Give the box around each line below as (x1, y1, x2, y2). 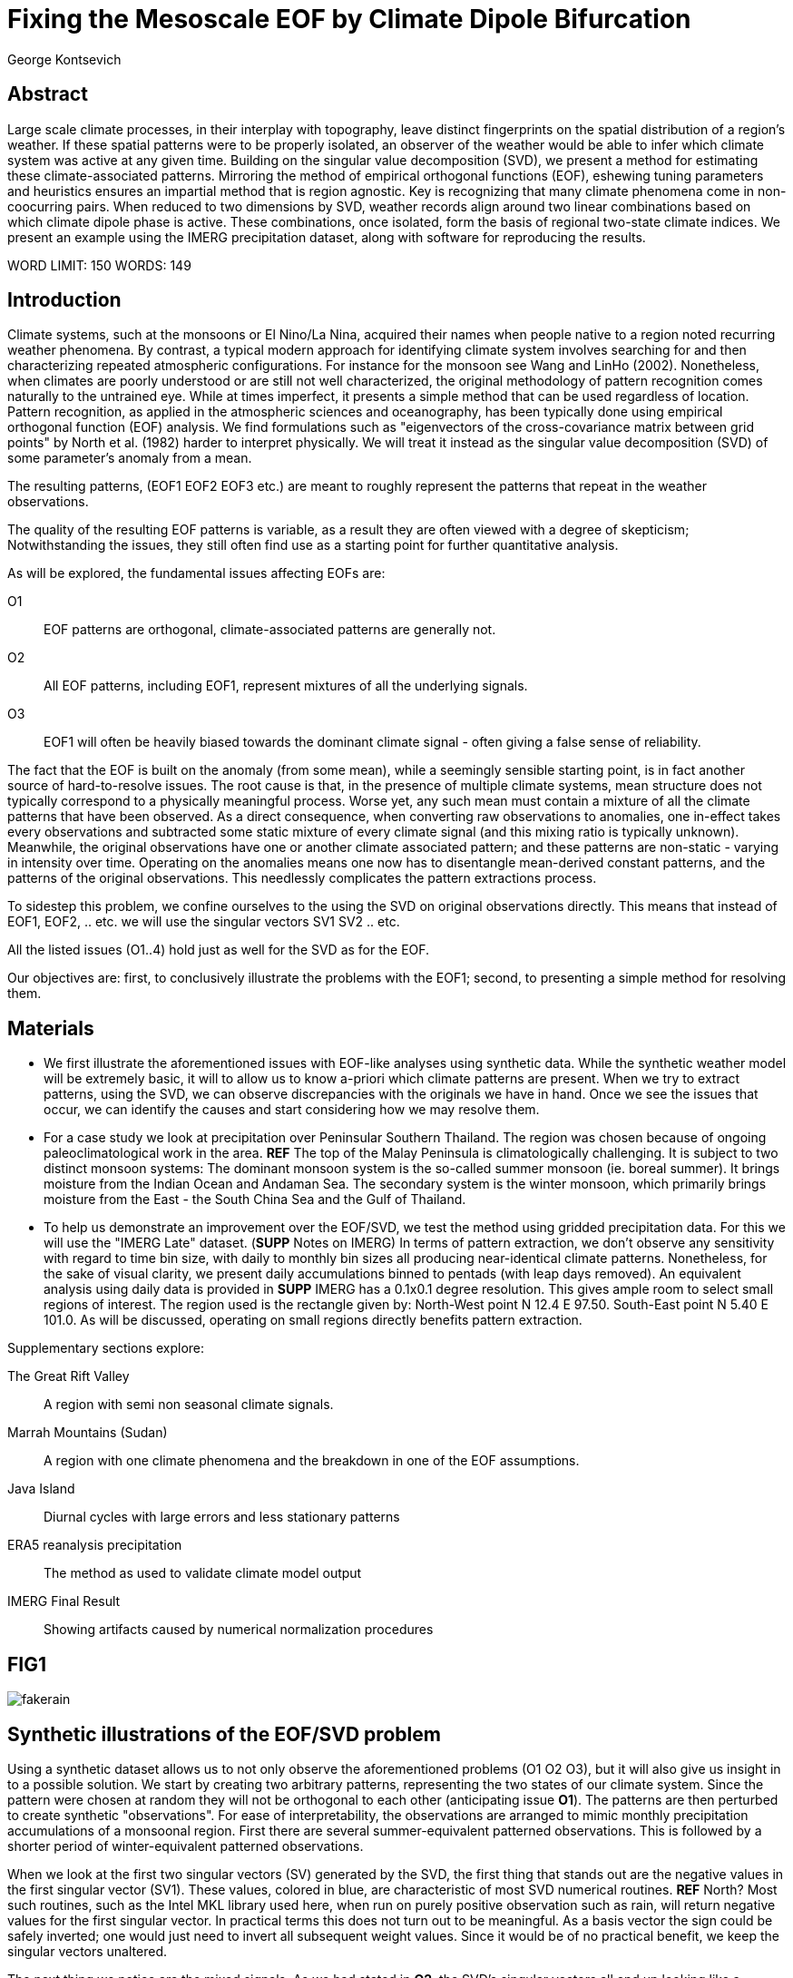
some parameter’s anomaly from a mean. (7, 450, 252, 466)
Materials (7, 1016, 94, 1040)
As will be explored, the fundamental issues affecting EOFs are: (7, 565, 386, 582)
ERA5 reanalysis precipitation (7, 1537, 182, 1553)
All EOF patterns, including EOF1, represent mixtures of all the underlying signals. (44, 678, 528, 694)
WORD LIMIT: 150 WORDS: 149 (7, 257, 191, 273)
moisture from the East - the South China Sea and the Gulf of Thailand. (44, 1191, 466, 1208)
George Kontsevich (7, 51, 122, 67)
